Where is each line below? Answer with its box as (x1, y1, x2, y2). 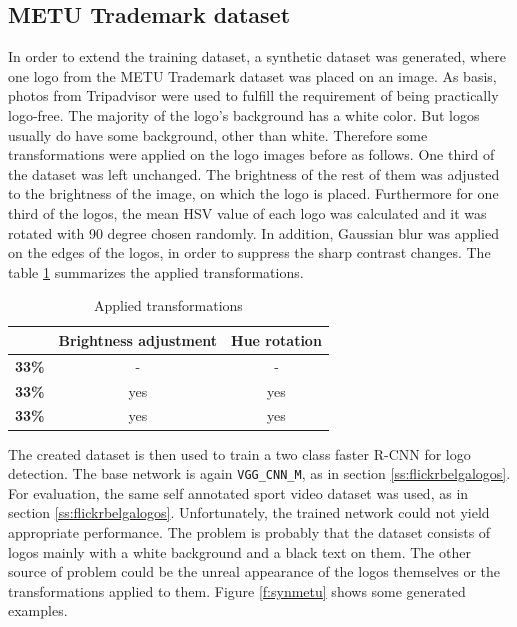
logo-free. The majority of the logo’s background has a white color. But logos (8, 104, 480, 125)
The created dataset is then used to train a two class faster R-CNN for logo (8, 443, 471, 464)
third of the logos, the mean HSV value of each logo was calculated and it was (8, 202, 487, 223)
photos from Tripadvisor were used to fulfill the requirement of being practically (8, 85, 499, 106)
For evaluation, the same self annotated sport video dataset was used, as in (8, 482, 469, 503)
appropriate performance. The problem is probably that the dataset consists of (8, 521, 491, 542)
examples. (8, 600, 68, 621)
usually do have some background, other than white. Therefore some (8, 124, 428, 145)
